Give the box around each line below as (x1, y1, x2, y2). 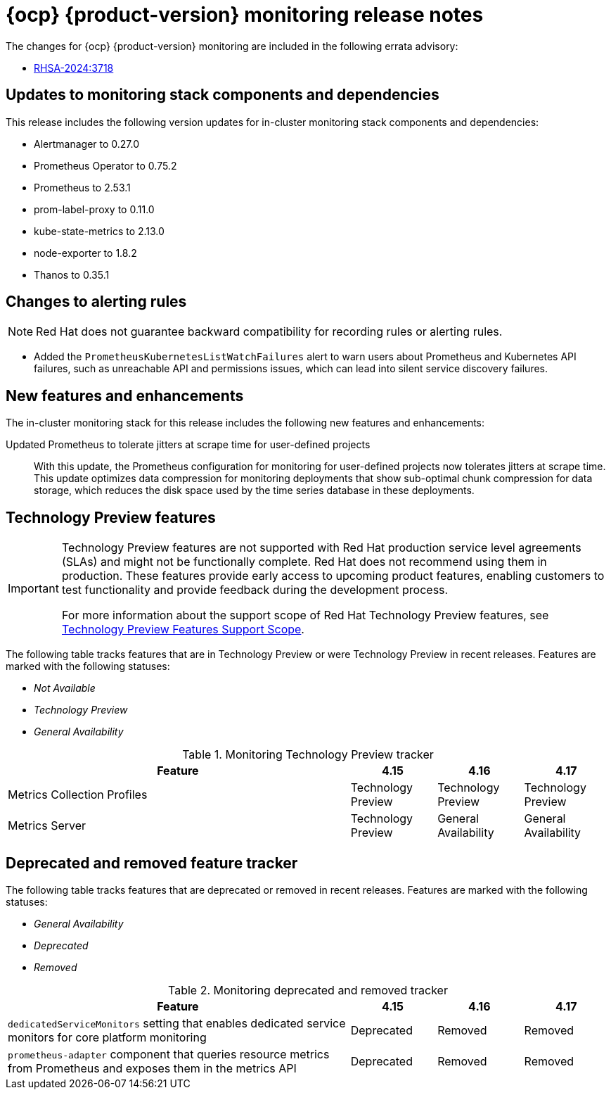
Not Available (34, 682, 96, 695)
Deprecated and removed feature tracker (6, 854, 298, 872)
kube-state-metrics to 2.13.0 (34, 224, 165, 237)
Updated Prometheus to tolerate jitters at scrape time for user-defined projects (6, 438, 371, 451)
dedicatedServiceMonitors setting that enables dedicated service (8, 1015, 346, 1030)
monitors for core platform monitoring (8, 1030, 207, 1044)
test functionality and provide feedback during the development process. (61, 583, 449, 597)
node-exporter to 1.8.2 (34, 246, 137, 259)
